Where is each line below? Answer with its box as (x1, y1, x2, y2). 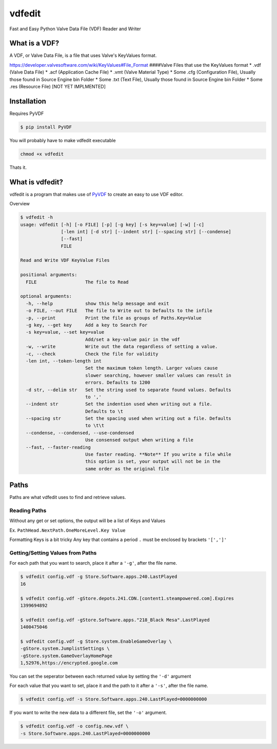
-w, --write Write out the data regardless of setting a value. (26, 344, 218, 350)
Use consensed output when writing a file (85, 437, 194, 443)
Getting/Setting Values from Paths (9, 549, 97, 556)
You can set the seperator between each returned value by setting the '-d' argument (9, 673, 191, 680)
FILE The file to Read (26, 279, 129, 285)
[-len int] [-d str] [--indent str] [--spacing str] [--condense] (61, 228, 232, 235)
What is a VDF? (9, 39, 60, 48)
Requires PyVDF (9, 110, 44, 117)
